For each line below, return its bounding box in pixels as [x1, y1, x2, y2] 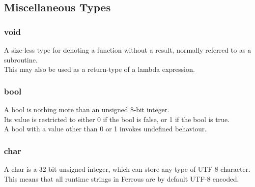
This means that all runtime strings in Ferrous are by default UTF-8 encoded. [4, 173, 239, 184]
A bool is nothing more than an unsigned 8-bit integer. [4, 104, 170, 114]
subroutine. [4, 54, 38, 64]
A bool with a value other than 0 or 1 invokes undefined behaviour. [4, 124, 207, 134]
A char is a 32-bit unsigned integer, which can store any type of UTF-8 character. [4, 164, 251, 174]
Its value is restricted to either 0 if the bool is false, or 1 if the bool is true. [4, 114, 230, 124]
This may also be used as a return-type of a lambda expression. [4, 64, 195, 74]
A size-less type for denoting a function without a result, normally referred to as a [4, 45, 252, 55]
